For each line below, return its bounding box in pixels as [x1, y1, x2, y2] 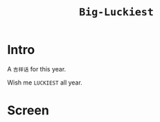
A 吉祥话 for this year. [7, 64, 66, 73]
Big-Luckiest [79, 6, 154, 19]
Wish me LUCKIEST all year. [7, 78, 83, 87]
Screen [7, 103, 50, 119]
